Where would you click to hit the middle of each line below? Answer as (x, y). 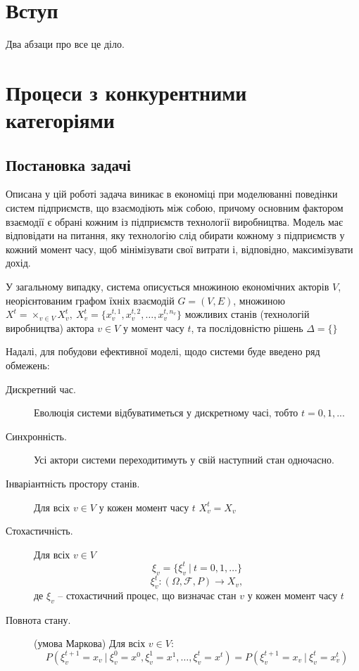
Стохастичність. (39, 531)
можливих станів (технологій (247, 314)
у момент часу (153, 327)
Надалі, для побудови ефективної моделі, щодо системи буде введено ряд (163, 351)
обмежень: (28, 365)
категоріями (60, 120)
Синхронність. (36, 436)
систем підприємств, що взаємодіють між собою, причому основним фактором (175, 208)
